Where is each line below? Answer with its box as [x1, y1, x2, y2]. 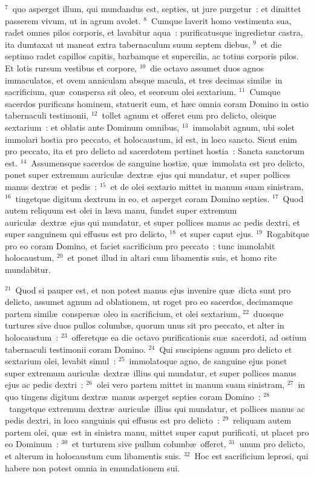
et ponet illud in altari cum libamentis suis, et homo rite [67, 251, 277, 264]
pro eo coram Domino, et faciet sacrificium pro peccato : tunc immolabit [5, 239, 275, 252]
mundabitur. [5, 263, 51, 276]
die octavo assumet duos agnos [150, 61, 264, 74]
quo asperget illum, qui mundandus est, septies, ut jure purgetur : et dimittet [12, 2, 301, 15]
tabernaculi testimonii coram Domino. [5, 342, 146, 355]
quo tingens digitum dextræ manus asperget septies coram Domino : [5, 390, 261, 402]
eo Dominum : [5, 437, 59, 450]
